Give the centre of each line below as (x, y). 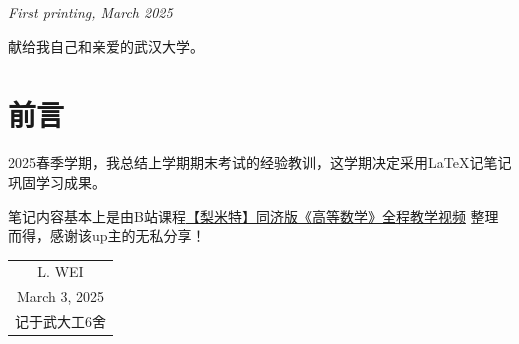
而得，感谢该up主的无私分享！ (107, 235)
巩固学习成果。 (57, 181)
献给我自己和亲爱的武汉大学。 (106, 45)
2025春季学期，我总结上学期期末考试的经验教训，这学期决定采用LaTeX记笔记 (260, 162)
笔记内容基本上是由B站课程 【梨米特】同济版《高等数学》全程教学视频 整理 (253, 215)
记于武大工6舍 (60, 321)
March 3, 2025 (60, 296)
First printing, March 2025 (90, 12)
